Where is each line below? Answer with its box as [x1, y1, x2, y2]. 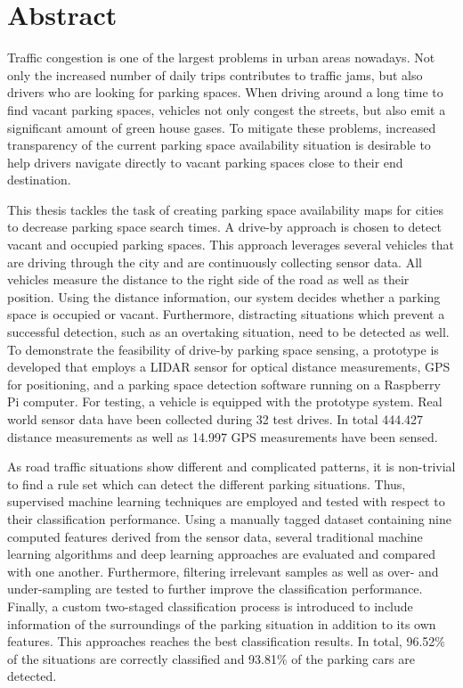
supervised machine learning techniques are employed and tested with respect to [7, 492, 445, 511]
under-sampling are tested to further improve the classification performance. [7, 579, 423, 598]
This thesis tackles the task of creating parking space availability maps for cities [7, 200, 443, 218]
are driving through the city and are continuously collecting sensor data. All [7, 252, 422, 271]
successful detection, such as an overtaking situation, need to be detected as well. [7, 323, 450, 341]
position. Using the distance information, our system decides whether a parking [7, 287, 441, 306]
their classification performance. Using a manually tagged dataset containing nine [7, 509, 451, 528]
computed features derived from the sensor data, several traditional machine [7, 527, 423, 545]
